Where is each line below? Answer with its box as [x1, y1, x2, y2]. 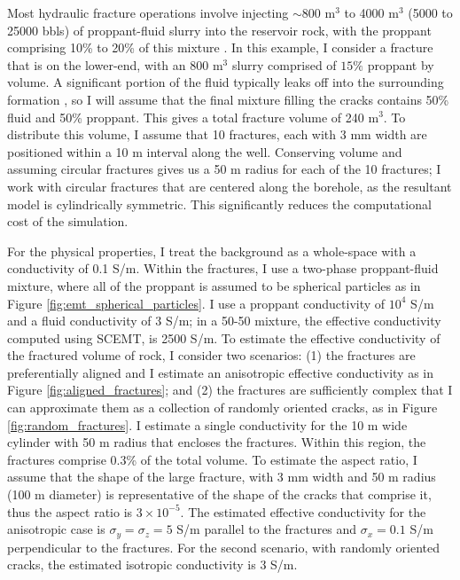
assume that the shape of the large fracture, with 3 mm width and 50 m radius [7, 467, 436, 486]
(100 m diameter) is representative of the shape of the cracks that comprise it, [7, 485, 432, 504]
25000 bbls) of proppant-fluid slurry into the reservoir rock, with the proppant [7, 20, 432, 39]
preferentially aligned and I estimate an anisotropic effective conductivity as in [7, 363, 434, 381]
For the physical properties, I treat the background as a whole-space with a [7, 241, 417, 260]
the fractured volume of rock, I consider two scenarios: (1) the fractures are [7, 346, 416, 364]
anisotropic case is [7, 520, 105, 538]
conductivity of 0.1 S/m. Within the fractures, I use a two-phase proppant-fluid [7, 259, 439, 278]
